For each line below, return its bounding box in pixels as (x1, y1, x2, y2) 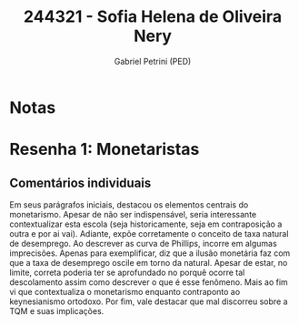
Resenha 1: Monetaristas (9, 139, 200, 160)
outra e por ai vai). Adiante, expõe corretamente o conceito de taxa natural (9, 228, 289, 239)
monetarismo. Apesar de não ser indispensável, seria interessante (9, 208, 257, 219)
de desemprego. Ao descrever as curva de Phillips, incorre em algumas (9, 238, 277, 249)
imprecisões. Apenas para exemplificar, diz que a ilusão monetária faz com (9, 248, 291, 259)
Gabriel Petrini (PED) (114, 56, 192, 66)
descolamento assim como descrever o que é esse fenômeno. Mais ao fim (9, 276, 288, 288)
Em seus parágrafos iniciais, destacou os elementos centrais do (9, 198, 249, 210)
